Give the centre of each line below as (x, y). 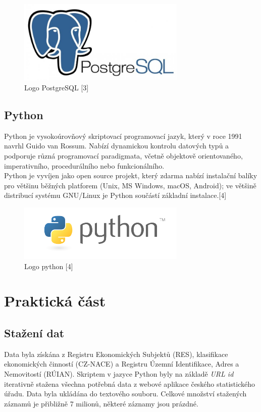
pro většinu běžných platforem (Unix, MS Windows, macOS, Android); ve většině (130, 185)
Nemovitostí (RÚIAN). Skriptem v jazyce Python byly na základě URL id (119, 374)
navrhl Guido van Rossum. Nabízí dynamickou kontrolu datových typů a (117, 146)
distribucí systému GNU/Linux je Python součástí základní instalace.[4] (115, 195)
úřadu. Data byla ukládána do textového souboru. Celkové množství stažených (125, 394)
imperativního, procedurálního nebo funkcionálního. (84, 165)
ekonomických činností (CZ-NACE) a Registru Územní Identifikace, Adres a (122, 364)
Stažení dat (34, 333)
